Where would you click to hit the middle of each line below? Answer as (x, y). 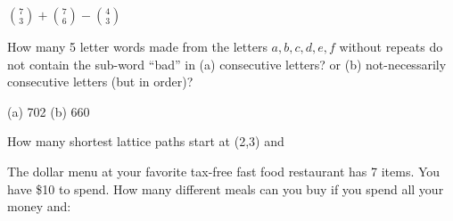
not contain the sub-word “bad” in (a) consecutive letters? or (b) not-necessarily (227, 64)
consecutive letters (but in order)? (100, 82)
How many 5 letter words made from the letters (137, 46)
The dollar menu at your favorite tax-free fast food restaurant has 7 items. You (224, 171)
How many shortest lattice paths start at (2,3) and (146, 141)
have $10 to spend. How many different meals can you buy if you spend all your (226, 188)
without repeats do (391, 46)
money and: (39, 206)
